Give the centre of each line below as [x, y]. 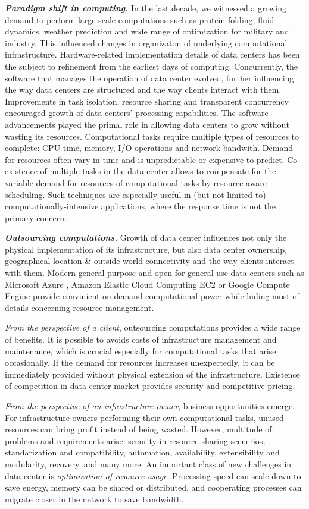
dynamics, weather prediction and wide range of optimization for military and [147, 31]
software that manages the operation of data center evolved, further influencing [149, 78]
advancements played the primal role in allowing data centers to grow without [147, 124]
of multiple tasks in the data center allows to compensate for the [158, 171]
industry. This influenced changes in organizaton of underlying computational [146, 43]
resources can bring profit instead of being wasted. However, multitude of [138, 429]
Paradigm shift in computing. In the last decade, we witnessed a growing [146, 8]
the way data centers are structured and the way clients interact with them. [143, 89]
